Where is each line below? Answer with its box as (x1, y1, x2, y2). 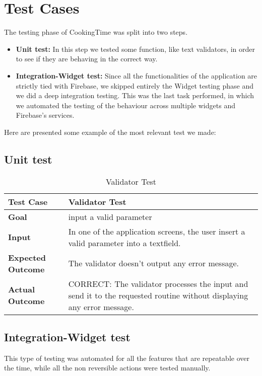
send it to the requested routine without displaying (68, 289, 248, 301)
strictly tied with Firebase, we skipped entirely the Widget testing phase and (16, 80, 254, 91)
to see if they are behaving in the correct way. (16, 53, 158, 64)
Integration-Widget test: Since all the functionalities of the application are (16, 70, 257, 81)
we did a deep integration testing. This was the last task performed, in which (16, 90, 254, 101)
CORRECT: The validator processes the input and (68, 277, 248, 289)
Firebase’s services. (16, 110, 75, 120)
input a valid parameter (68, 210, 152, 222)
